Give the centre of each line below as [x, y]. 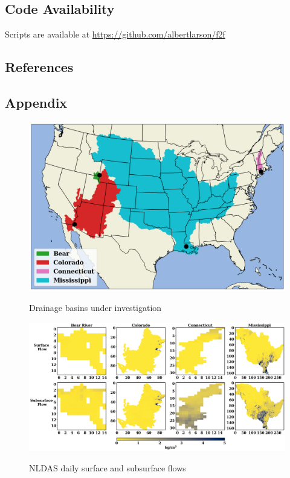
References [39, 67]
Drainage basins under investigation [95, 308]
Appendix [36, 102]
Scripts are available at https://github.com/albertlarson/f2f [115, 34]
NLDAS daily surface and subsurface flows [108, 468]
